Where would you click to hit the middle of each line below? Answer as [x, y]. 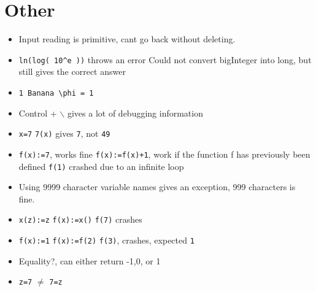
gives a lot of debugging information [135, 113]
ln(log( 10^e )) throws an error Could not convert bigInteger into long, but [165, 59]
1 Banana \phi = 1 [56, 93]
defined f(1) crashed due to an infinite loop [101, 166]
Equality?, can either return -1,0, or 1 [90, 260]
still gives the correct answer [72, 71]
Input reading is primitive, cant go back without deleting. [127, 39]
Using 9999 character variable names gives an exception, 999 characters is [157, 187]
